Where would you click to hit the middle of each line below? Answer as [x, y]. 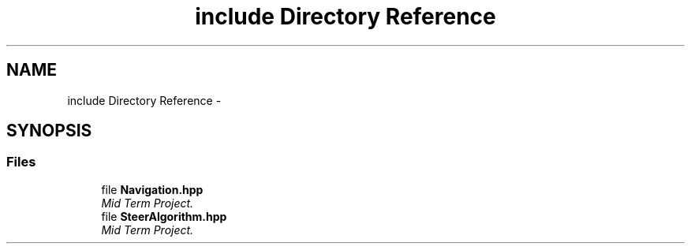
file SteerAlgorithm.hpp [164, 216]
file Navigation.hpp [152, 189]
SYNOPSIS [49, 131]
